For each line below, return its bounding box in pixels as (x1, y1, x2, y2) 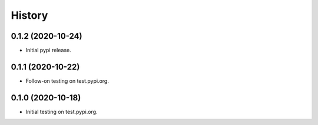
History (11, 9, 48, 22)
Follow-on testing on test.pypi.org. (25, 77, 109, 85)
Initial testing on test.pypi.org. (25, 108, 98, 115)
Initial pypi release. (25, 47, 71, 54)
